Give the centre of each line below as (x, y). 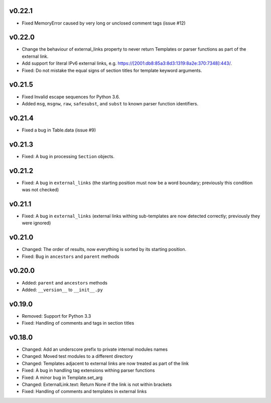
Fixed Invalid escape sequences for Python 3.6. (71, 97)
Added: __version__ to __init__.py (62, 290)
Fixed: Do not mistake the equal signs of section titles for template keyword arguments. (112, 70)
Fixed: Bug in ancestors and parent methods (71, 256)
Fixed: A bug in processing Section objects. (68, 156)
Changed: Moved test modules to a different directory (77, 356)
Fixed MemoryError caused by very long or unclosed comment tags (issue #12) (104, 23)
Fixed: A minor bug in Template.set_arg (62, 377)
